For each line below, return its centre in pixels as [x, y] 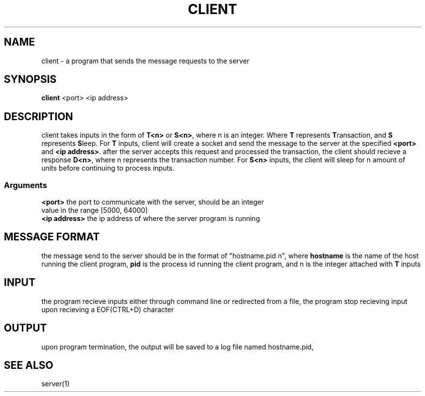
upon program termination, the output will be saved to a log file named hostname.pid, [178, 347]
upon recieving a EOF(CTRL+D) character [108, 309]
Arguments [25, 185]
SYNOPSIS [30, 79]
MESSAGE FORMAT [52, 237]
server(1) [56, 384]
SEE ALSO [29, 365]
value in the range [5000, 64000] [95, 210]
